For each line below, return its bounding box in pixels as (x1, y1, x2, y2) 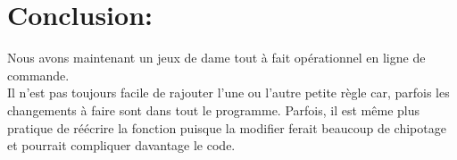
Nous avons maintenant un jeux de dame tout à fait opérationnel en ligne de (7, 48, 426, 67)
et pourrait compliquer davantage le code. (7, 136, 236, 155)
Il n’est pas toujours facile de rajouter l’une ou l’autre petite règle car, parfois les (7, 83, 450, 102)
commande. (7, 65, 70, 84)
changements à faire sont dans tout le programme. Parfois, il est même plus (7, 100, 420, 119)
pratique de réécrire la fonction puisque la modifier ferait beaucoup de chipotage (7, 118, 446, 137)
